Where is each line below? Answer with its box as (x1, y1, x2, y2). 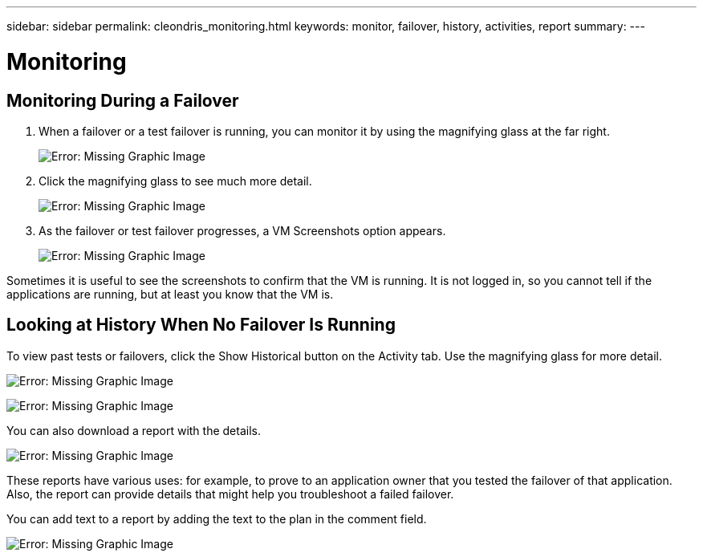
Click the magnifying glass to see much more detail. (39, 173, 312, 188)
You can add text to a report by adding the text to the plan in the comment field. (6, 511, 427, 526)
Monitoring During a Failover (6, 90, 239, 111)
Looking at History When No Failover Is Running (6, 315, 396, 335)
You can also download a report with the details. (6, 423, 261, 437)
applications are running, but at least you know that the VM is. (6, 287, 334, 301)
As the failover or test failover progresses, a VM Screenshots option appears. (39, 223, 446, 238)
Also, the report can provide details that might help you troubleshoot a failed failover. (6, 486, 454, 501)
